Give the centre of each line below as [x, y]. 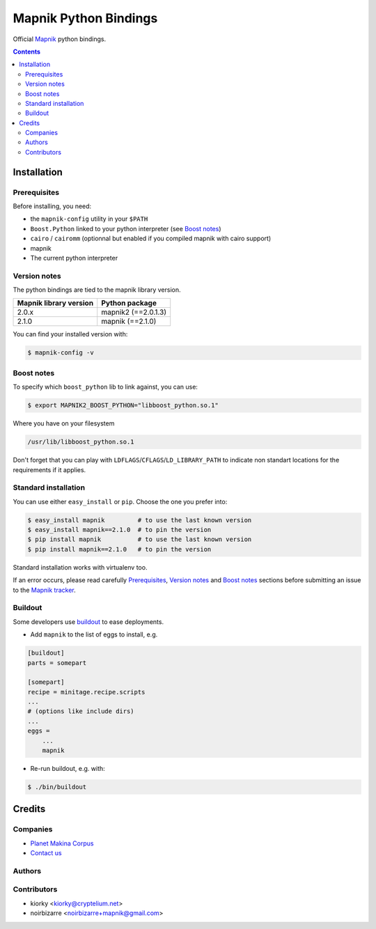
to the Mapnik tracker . [44, 590]
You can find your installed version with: [70, 334]
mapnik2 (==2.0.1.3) [134, 312]
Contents [27, 52]
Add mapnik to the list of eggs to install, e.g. [94, 634]
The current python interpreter [74, 258]
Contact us [46, 853]
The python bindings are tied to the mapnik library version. [97, 290]
